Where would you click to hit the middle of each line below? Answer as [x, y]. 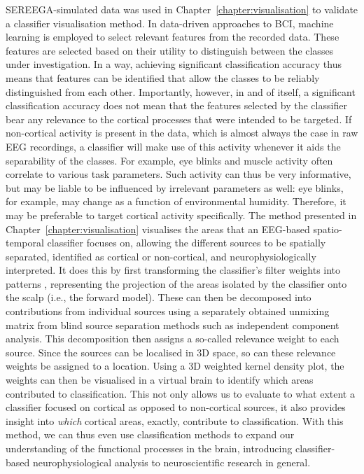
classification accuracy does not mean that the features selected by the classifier [176, 105]
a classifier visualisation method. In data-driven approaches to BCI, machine [170, 23]
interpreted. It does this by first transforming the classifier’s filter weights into [173, 270]
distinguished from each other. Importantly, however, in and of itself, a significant [181, 91]
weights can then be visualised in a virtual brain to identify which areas [160, 380]
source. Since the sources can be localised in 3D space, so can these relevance [171, 352]
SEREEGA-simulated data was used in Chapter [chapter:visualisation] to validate [182, 9]
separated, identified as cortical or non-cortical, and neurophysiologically [161, 256]
